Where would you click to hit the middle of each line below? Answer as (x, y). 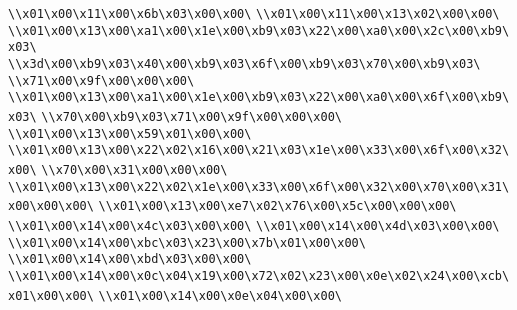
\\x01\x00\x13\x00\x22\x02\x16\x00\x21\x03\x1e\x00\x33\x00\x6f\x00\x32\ (259, 150)
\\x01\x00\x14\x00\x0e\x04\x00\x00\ (220, 295)
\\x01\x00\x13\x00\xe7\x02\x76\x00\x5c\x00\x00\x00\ (277, 206)
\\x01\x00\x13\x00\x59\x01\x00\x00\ (130, 133)
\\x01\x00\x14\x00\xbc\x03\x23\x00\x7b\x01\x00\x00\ (187, 242)
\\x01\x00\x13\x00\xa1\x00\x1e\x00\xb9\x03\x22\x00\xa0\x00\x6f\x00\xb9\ (259, 97)
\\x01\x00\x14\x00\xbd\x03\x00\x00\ (130, 259)
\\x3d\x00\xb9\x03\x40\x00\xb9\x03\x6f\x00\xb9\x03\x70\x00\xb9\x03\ (244, 63)
